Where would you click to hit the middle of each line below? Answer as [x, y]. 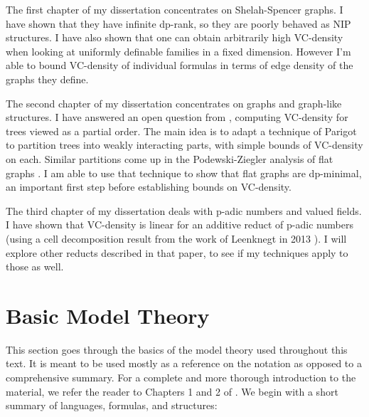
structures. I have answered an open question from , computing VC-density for [177, 117]
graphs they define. [47, 79]
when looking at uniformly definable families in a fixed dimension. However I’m [178, 51]
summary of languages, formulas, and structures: [112, 405]
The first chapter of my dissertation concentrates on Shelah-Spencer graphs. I [175, 9]
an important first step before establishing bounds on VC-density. [149, 187]
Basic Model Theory [108, 315]
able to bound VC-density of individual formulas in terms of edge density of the [180, 65]
